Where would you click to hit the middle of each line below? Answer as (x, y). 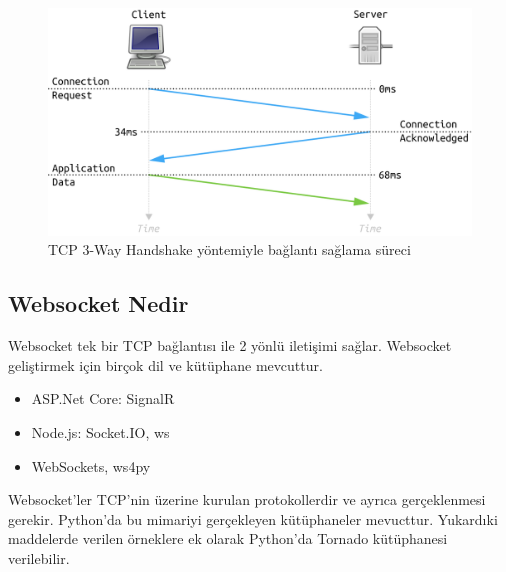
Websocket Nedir (98, 303)
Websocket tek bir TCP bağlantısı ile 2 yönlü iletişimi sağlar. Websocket (230, 345)
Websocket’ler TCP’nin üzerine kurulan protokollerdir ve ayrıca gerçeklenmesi (247, 499)
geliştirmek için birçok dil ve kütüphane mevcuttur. (165, 364)
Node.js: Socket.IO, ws (100, 431)
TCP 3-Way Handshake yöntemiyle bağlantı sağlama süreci (229, 249)
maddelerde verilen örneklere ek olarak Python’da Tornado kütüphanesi (228, 538)
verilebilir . (39, 557)
